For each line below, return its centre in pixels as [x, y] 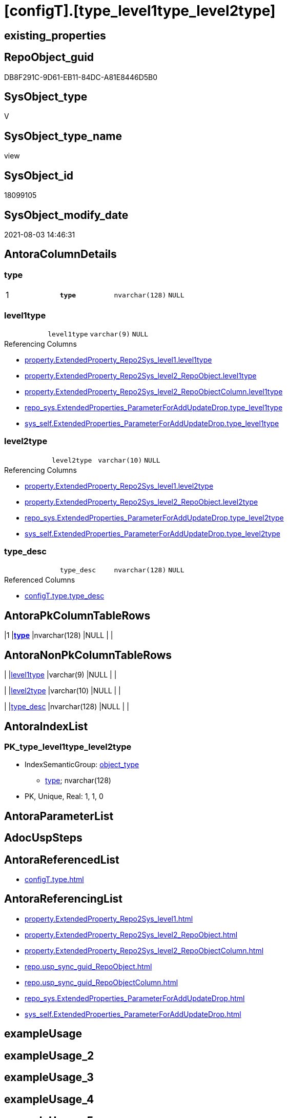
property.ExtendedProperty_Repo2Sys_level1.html [109, 919]
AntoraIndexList [46, 726]
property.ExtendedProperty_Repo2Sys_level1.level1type [118, 360]
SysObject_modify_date [66, 215]
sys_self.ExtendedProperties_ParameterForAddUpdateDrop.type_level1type [152, 423]
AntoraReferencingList [64, 899]
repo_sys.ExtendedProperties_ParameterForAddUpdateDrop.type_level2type [154, 517]
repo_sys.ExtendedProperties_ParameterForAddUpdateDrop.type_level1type [154, 407]
